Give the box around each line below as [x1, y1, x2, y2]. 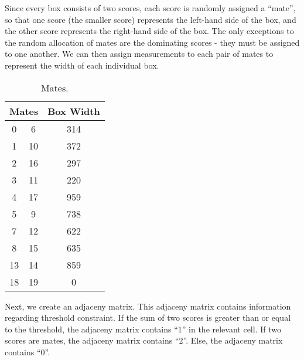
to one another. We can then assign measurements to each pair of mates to [5, 47, 274, 60]
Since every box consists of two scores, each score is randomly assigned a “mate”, [5, 2, 296, 13]
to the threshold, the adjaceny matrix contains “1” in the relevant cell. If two [5, 322, 281, 335]
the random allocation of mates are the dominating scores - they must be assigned [5, 36, 300, 48]
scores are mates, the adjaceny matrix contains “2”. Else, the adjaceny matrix [5, 334, 283, 347]
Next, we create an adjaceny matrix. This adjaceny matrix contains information [5, 300, 291, 312]
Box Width [47, 104, 100, 118]
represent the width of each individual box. [5, 59, 159, 71]
